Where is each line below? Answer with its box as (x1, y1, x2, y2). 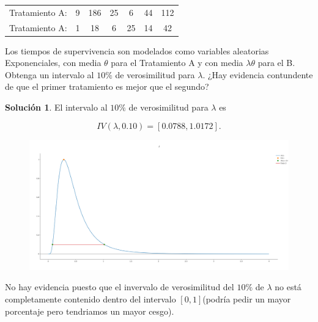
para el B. (257, 56, 295, 69)
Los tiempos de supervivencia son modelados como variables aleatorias (5, 44, 269, 57)
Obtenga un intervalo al (5, 68, 94, 81)
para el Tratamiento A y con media (111, 56, 243, 69)
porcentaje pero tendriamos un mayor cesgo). (5, 304, 174, 317)
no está (275, 280, 301, 293)
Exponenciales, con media (5, 56, 102, 69)
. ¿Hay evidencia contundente (202, 68, 313, 81)
